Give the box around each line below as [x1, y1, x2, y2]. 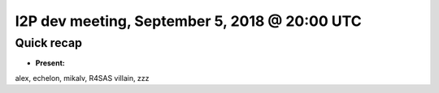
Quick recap [15, 36, 83, 50]
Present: [35, 58, 65, 68]
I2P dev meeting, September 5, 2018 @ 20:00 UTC [15, 12, 362, 30]
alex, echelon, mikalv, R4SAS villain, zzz [15, 73, 150, 82]
